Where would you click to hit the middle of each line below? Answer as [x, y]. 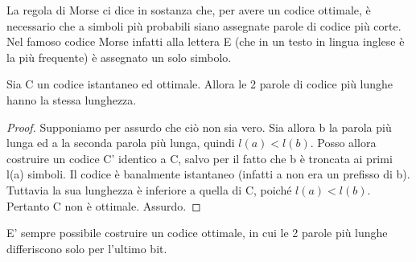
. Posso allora [343, 143]
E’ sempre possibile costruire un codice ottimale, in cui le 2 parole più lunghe [197, 233]
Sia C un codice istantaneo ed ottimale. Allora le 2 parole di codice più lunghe [200, 84]
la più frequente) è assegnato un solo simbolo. [119, 57]
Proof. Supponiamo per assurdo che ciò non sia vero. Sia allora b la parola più [199, 127]
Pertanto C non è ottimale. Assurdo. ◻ [104, 205]
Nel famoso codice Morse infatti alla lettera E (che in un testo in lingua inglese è [206, 41]
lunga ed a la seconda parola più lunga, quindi [121, 143]
